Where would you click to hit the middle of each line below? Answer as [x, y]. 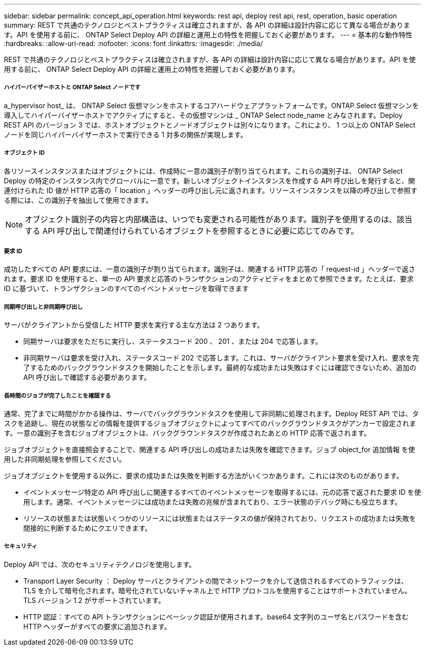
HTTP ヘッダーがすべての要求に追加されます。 [97, 626]
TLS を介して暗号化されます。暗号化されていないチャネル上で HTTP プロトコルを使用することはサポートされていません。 [217, 590]
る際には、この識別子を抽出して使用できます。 [78, 200]
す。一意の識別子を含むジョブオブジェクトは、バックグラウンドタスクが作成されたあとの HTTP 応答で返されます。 [187, 433]
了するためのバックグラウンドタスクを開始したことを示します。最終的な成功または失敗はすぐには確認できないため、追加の [220, 368]
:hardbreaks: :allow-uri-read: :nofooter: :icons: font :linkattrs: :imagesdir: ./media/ [133, 43]
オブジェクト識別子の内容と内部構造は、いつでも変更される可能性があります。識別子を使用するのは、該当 [219, 219]
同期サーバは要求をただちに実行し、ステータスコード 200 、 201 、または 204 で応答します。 [173, 341]
